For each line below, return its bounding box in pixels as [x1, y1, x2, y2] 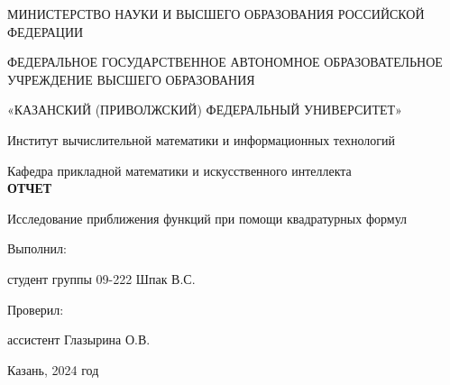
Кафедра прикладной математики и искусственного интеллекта [7, 160, 352, 179]
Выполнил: [7, 239, 67, 258]
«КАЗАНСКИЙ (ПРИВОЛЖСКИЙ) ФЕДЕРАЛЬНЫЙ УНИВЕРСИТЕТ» [7, 100, 402, 119]
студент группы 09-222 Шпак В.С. [7, 269, 196, 288]
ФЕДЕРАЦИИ [7, 22, 84, 41]
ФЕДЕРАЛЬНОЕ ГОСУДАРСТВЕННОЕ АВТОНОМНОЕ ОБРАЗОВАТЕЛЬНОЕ [7, 52, 443, 71]
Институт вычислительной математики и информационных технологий [7, 130, 396, 149]
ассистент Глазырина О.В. [7, 330, 151, 349]
